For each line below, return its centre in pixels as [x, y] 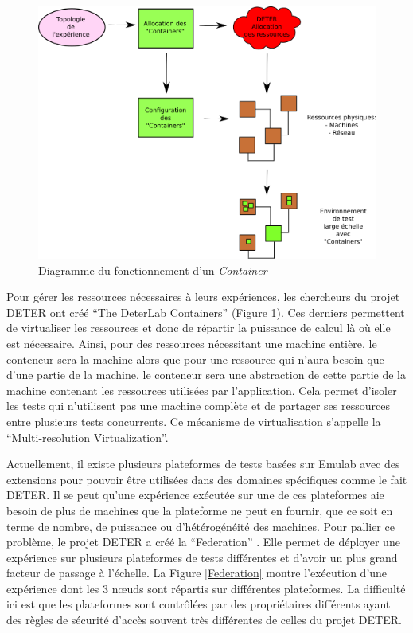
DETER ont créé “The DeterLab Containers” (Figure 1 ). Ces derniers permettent [206, 312]
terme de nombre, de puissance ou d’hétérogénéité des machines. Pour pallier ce [201, 526]
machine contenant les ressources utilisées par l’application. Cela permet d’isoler [202, 390]
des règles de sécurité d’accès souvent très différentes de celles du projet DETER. [204, 620]
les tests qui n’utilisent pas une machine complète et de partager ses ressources [198, 406]
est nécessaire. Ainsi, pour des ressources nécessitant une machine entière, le [192, 343]
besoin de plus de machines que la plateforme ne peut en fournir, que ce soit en [200, 510]
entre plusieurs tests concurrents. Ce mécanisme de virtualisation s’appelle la [194, 421]
